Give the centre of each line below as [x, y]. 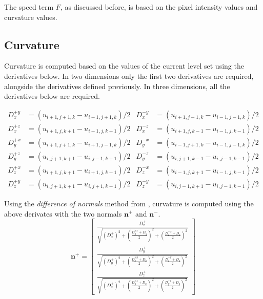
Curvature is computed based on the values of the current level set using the [124, 66]
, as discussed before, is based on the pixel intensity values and [159, 7]
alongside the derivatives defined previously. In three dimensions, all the [117, 86]
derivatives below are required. [52, 96]
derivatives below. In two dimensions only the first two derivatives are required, [129, 76]
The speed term [29, 7]
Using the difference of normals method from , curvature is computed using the [129, 203]
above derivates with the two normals [63, 213]
